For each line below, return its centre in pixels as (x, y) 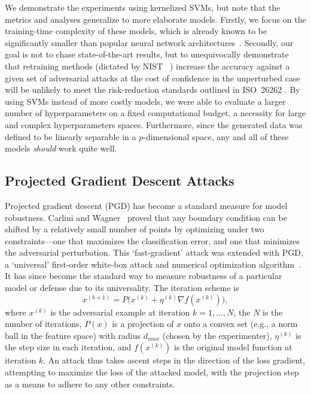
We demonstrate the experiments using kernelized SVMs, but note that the (143, 7)
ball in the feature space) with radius (73, 335)
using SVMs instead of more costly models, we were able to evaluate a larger (145, 101)
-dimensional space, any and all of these (216, 136)
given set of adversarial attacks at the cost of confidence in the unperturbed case (153, 78)
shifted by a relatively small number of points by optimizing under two (135, 229)
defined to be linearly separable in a (71, 136)
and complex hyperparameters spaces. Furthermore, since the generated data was (154, 124)
